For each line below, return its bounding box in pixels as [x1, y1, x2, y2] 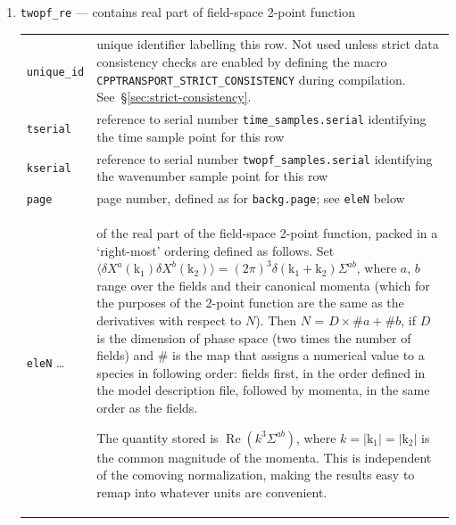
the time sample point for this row [96, 127, 285, 145]
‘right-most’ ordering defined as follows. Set [96, 241, 335, 259]
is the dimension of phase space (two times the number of [96, 328, 411, 347]
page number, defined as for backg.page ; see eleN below [96, 189, 405, 208]
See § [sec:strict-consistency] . [96, 87, 252, 106]
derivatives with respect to [96, 310, 242, 329]
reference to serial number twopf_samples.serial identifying [96, 149, 433, 168]
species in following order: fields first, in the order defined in [96, 363, 426, 381]
